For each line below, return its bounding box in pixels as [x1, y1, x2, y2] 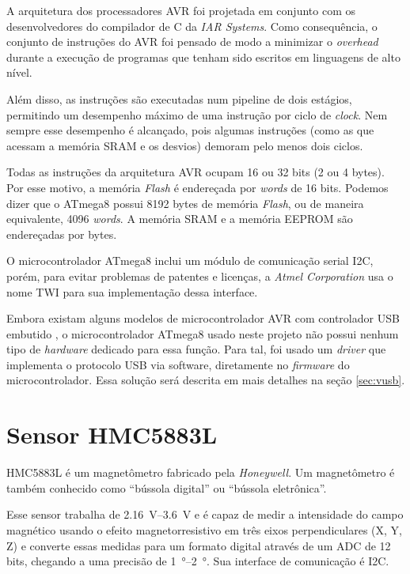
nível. [6, 64, 32, 81]
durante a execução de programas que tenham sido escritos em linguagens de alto [6, 48, 401, 65]
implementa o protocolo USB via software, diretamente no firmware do [6, 356, 350, 372]
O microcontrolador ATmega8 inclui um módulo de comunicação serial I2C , [6, 252, 374, 269]
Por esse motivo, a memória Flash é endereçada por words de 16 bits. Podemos [6, 179, 389, 195]
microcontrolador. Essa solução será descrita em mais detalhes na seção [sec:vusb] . [6, 372, 405, 388]
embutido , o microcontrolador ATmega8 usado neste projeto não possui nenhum [6, 325, 399, 342]
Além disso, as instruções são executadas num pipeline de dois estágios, [6, 90, 352, 107]
